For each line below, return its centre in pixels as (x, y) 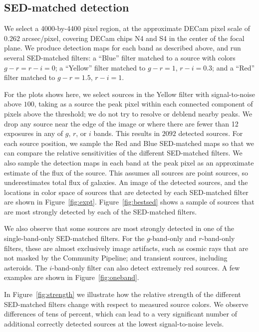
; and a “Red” (234, 67)
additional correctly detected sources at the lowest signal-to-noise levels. (114, 323)
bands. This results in (127, 133)
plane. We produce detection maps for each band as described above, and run (123, 48)
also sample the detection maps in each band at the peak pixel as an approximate (129, 162)
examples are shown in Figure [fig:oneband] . (72, 277)
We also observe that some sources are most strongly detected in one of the (119, 228)
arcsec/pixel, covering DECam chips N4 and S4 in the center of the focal (133, 38)
